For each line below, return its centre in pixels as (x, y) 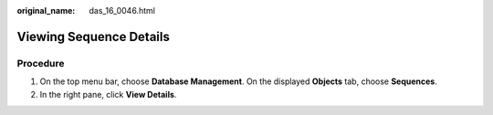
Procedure (41, 63)
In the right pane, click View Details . (108, 94)
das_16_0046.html (122, 10)
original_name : (46, 10)
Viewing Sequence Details (94, 37)
